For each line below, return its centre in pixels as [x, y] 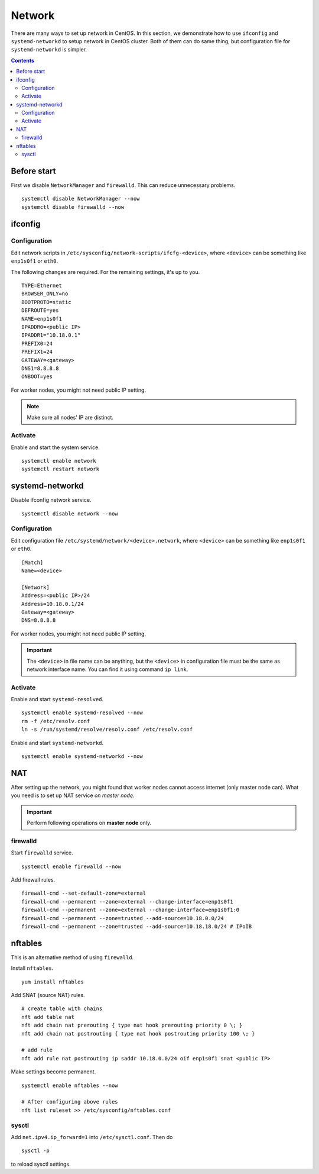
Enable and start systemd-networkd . [57, 743]
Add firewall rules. [33, 880]
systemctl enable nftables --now [70, 1085]
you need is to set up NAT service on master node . [73, 795]
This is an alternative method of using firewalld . [72, 957]
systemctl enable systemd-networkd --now [82, 757]
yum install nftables [53, 982]
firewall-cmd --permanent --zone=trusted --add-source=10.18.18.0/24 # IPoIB [137, 926]
